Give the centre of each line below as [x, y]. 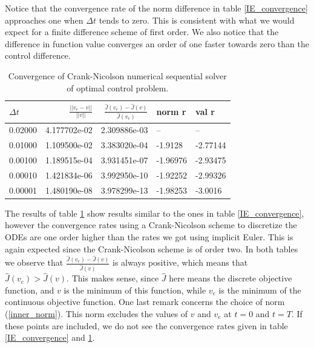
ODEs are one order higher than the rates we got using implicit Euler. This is [149, 236]
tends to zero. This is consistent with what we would [197, 20]
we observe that [34, 262]
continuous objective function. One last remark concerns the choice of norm [145, 302]
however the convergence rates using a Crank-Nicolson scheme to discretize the [151, 225]
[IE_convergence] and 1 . [50, 337]
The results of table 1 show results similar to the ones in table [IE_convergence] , [155, 213]
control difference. [38, 55]
